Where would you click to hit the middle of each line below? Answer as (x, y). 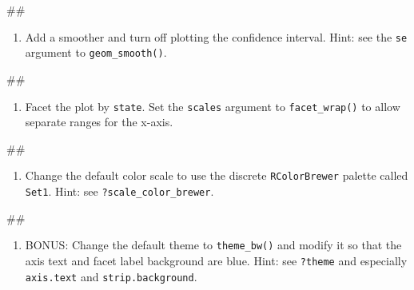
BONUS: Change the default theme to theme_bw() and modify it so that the (213, 245)
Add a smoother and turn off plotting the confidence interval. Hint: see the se (216, 36)
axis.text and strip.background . (111, 276)
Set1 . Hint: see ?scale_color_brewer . (119, 191)
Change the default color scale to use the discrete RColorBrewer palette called (217, 175)
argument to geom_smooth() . (96, 52)
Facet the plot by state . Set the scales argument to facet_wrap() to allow (213, 106)
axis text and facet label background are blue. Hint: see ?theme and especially (216, 260)
